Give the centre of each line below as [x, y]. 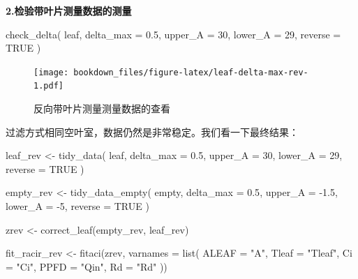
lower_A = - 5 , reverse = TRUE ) [77, 206]
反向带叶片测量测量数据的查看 [102, 108]
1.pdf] [49, 86]
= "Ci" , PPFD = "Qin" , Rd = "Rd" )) [87, 266]
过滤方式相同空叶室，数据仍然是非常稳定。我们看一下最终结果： [152, 131]
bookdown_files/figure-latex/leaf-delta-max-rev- [191, 72]
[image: [51, 72]
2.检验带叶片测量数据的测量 [69, 10]
